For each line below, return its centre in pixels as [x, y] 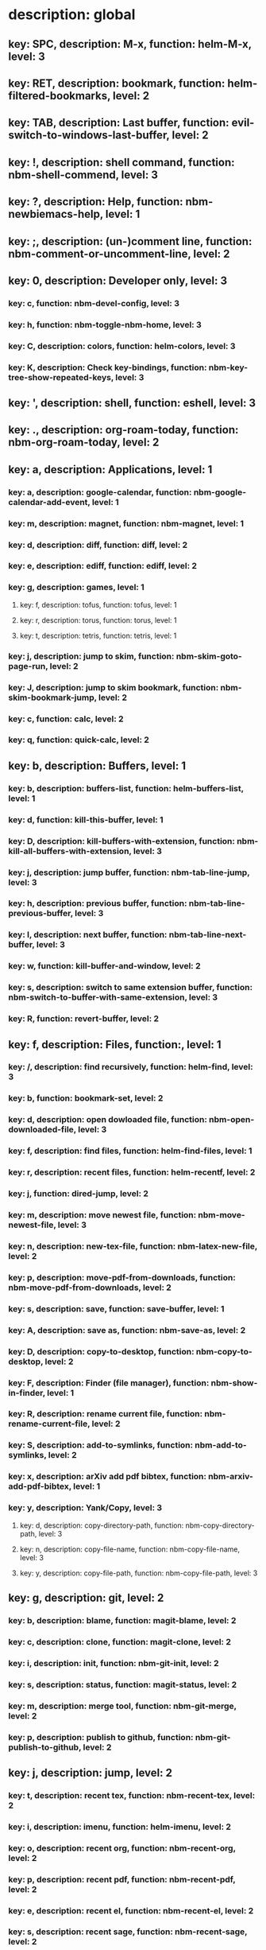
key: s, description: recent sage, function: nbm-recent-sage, [128, 1932]
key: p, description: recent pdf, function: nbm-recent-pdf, [122, 1879]
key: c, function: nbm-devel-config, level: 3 [94, 303]
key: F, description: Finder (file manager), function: [109, 1383]
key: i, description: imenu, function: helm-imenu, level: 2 [120, 1827]
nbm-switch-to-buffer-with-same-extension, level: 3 [113, 997]
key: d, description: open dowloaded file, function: [108, 1120]
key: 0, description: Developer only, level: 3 [118, 280]
